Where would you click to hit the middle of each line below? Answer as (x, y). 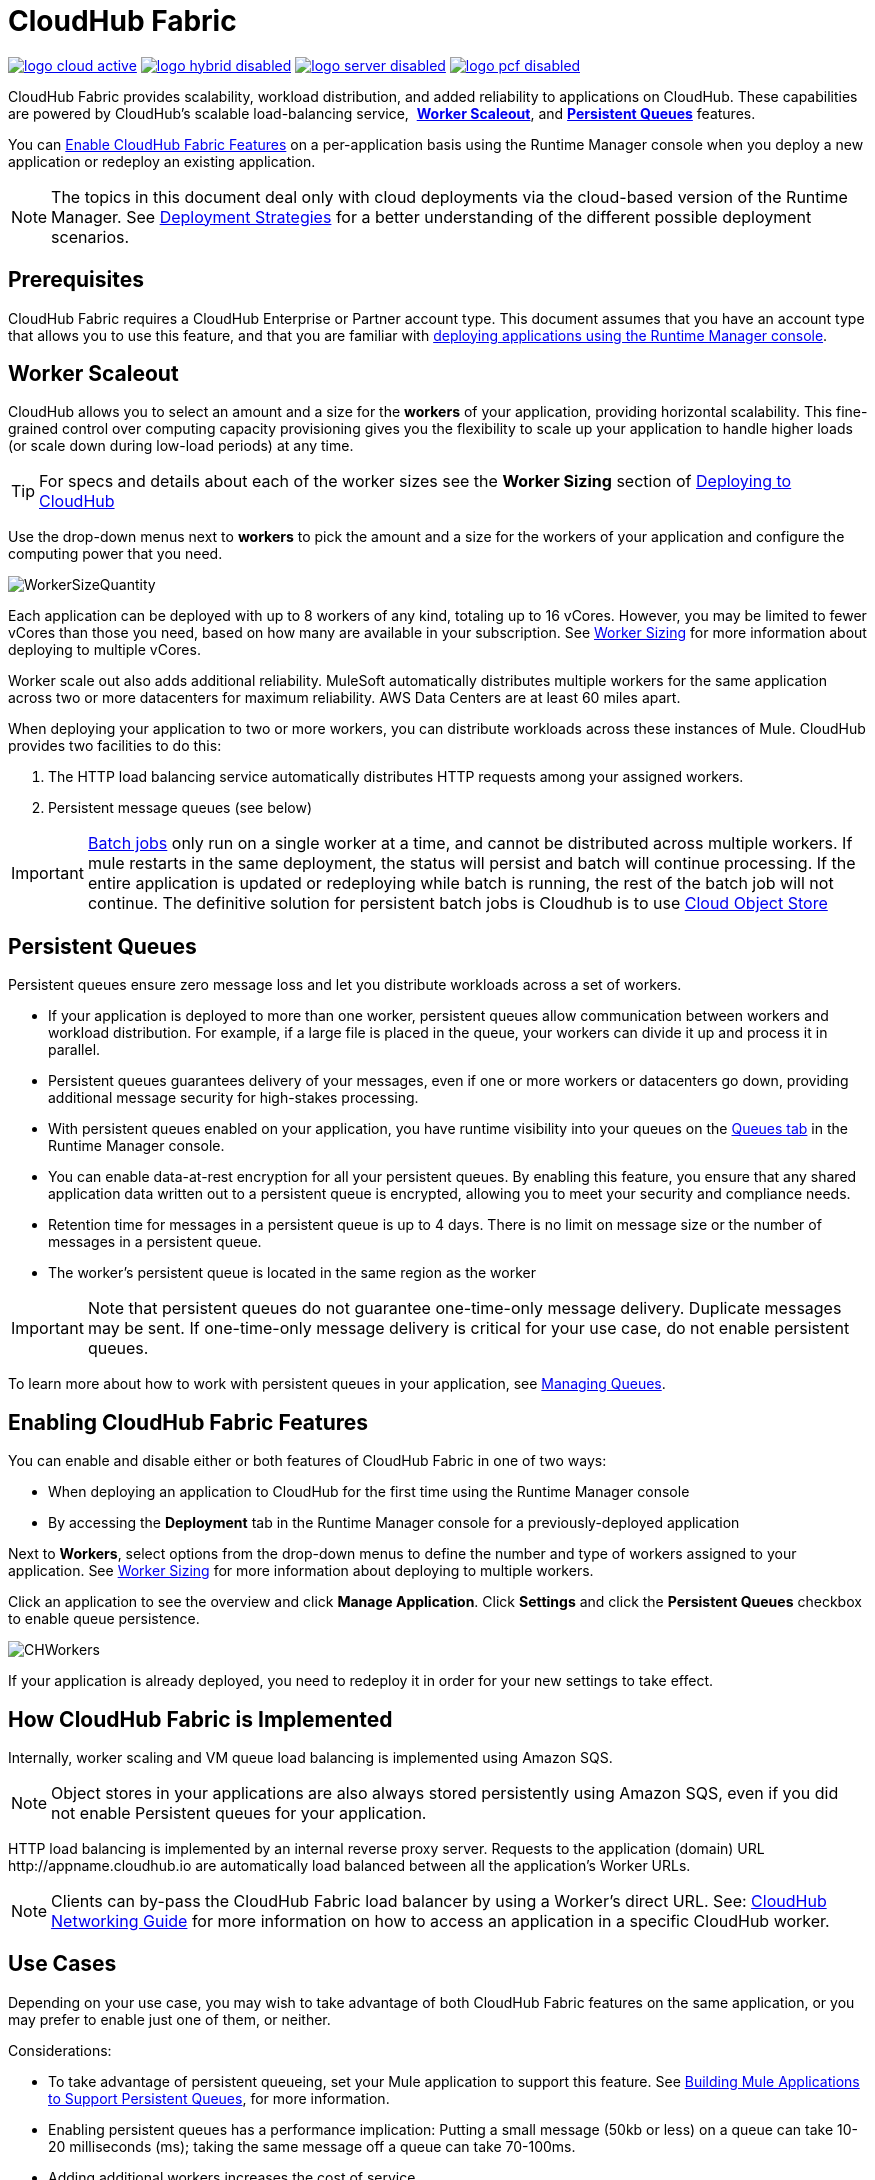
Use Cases (62, 1964)
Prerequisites (76, 280)
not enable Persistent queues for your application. (239, 1812)
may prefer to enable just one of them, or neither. (169, 2019)
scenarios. (90, 236)
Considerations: (60, 2050)
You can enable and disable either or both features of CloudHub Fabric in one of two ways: (307, 1461)
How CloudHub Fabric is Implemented (200, 1719)
